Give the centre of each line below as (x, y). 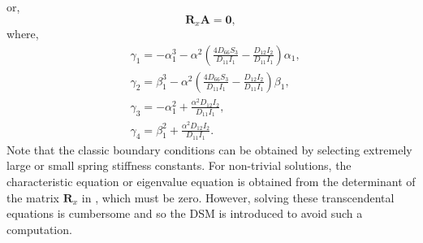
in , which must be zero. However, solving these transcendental (238, 197)
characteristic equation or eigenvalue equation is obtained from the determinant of (211, 181)
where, (23, 34)
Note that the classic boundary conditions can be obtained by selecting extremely (209, 149)
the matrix (33, 197)
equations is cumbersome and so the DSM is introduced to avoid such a (185, 213)
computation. (39, 229)
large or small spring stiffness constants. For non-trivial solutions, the (179, 165)
